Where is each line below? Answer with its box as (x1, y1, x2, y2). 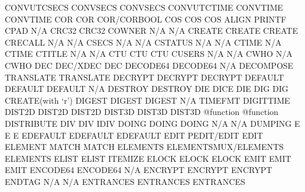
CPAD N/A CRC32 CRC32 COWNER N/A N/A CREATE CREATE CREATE (5, 24, 298, 37)
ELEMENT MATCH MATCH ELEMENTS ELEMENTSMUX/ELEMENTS (5, 140, 284, 153)
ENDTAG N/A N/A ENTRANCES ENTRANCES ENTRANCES (5, 175, 245, 187)
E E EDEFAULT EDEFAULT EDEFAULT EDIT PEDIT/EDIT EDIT (5, 129, 263, 141)
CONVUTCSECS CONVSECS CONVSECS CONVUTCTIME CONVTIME (5, 1, 283, 13)
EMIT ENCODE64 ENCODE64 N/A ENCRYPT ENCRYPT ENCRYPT (5, 164, 272, 176)
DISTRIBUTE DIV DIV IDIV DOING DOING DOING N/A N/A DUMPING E (5, 117, 300, 129)
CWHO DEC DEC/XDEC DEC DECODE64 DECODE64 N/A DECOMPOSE (5, 59, 294, 71)
